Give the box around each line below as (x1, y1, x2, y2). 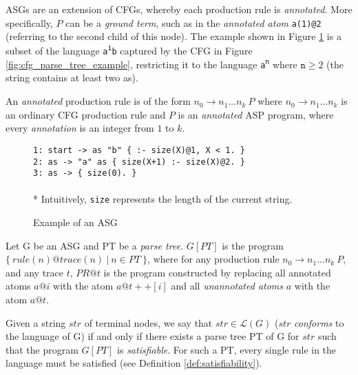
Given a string (6, 315, 66, 330)
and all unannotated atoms (171, 278, 284, 293)
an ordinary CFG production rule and (6, 107, 166, 121)
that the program (6, 342, 78, 356)
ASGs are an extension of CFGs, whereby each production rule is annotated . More (6, 2, 352, 16)
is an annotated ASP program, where (178, 107, 334, 121)
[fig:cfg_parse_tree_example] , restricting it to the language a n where (6, 57, 297, 71)
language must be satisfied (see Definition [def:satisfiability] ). (6, 356, 262, 370)
